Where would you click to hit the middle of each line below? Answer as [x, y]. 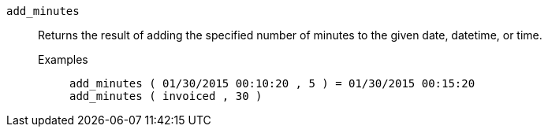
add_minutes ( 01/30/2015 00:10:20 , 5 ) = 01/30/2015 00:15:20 [272, 83]
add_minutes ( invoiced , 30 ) [166, 96]
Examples [63, 59]
